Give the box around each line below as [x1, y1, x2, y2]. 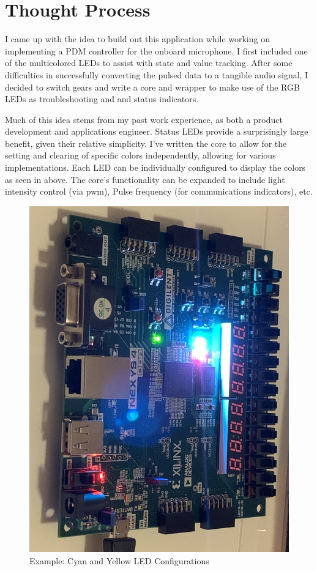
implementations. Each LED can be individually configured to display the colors [5, 161, 306, 174]
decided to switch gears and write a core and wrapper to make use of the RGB [5, 80, 300, 93]
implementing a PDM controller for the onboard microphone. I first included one [5, 44, 308, 57]
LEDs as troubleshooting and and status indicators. [5, 92, 199, 105]
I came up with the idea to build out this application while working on [5, 32, 270, 45]
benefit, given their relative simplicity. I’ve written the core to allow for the [5, 136, 287, 149]
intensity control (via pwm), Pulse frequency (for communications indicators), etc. [5, 185, 313, 198]
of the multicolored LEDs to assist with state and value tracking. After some [5, 56, 293, 69]
